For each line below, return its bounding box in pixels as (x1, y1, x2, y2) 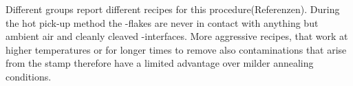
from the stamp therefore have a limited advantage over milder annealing (6, 56, 314, 70)
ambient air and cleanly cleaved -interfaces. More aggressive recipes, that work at (6, 29, 348, 43)
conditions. (6, 69, 52, 83)
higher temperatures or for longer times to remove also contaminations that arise (6, 42, 347, 56)
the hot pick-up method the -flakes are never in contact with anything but (6, 15, 319, 30)
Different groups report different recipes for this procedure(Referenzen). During (6, 2, 340, 16)
